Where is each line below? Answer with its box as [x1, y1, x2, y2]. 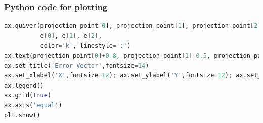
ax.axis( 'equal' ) [4, 101, 62, 109]
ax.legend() [4, 81, 44, 89]
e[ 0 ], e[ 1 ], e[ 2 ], [40, 32, 102, 39]
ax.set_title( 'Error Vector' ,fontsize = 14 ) [4, 62, 149, 69]
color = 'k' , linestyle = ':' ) [40, 42, 131, 50]
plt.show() [4, 111, 40, 119]
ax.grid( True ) [4, 92, 52, 99]
